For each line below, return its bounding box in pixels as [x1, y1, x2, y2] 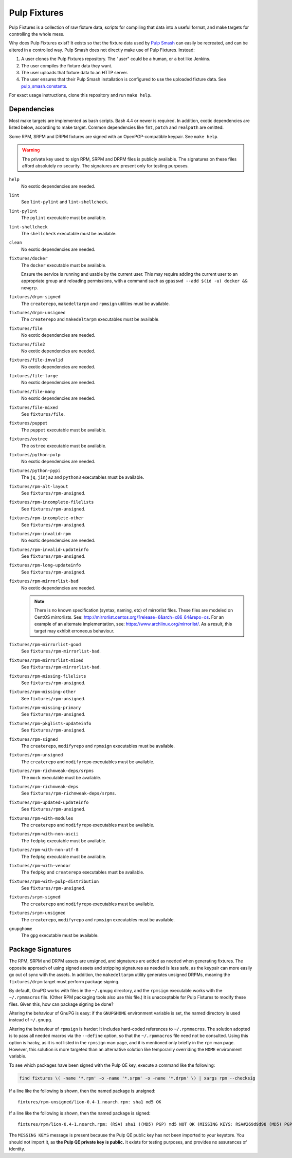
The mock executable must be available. [21, 774, 102, 780]
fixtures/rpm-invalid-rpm [9, 531, 71, 536]
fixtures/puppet [9, 420, 48, 426]
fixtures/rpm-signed [9, 736, 58, 742]
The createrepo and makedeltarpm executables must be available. [21, 316, 160, 322]
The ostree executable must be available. [21, 443, 107, 448]
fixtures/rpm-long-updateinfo [9, 563, 81, 568]
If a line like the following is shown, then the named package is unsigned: [9, 1088, 156, 1094]
